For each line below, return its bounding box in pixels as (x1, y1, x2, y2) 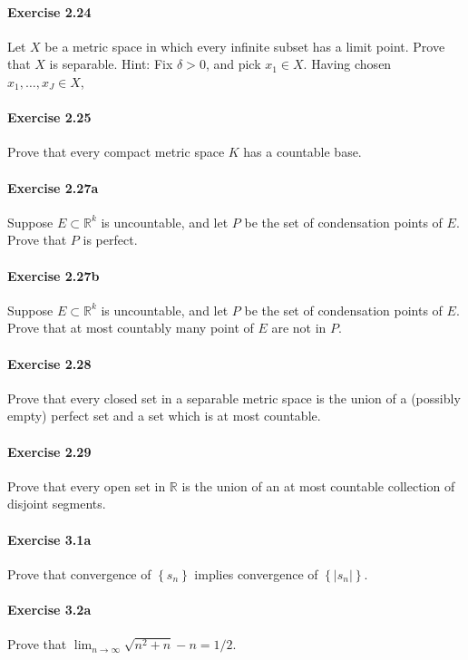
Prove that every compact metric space (7, 142, 225, 161)
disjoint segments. (7, 494, 106, 513)
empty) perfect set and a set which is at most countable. (7, 406, 321, 425)
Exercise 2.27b (7, 266, 100, 285)
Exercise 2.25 (7, 108, 92, 127)
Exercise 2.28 (7, 354, 92, 373)
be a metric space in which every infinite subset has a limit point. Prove (44, 36, 445, 55)
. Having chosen (303, 54, 392, 73)
